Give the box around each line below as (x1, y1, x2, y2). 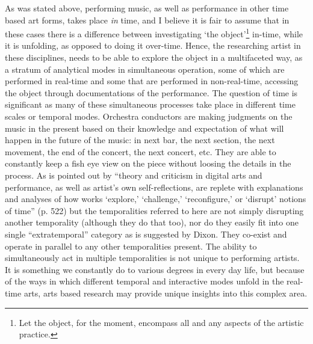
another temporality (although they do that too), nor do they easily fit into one (5, 216, 299, 229)
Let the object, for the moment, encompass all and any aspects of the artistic (19, 316, 304, 328)
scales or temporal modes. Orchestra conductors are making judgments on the (5, 110, 293, 122)
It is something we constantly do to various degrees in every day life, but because (5, 263, 305, 275)
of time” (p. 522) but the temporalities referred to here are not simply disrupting (5, 204, 304, 217)
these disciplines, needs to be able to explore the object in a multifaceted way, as (5, 51, 303, 64)
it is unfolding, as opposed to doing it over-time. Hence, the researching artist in (5, 39, 301, 52)
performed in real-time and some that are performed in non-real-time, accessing (5, 75, 299, 87)
